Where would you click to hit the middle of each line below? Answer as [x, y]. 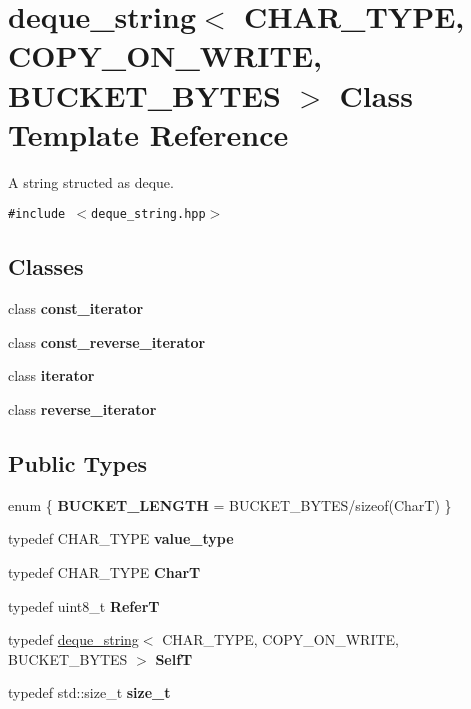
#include [37, 214]
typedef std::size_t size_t [89, 692]
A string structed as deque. [91, 181]
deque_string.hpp [148, 214]
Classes [46, 266]
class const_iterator [76, 308]
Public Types [78, 462]
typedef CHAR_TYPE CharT [104, 571]
